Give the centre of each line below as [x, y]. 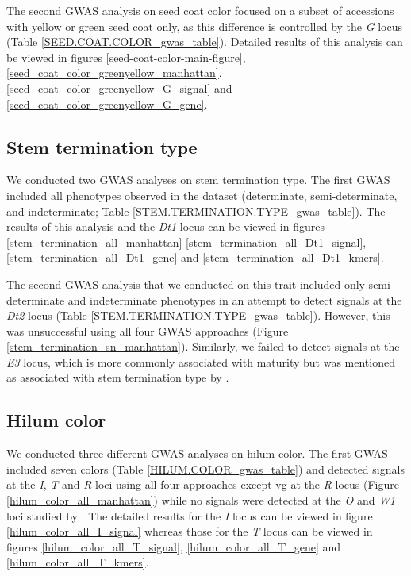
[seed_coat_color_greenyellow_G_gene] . [107, 104]
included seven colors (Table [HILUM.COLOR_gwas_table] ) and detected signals [205, 468]
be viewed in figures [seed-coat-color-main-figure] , [126, 57]
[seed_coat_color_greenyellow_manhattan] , [114, 73]
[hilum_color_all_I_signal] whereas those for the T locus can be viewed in [190, 531]
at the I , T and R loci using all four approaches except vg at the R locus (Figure [203, 484]
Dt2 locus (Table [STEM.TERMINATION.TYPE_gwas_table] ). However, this [198, 315]
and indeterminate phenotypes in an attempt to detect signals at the [235, 300]
